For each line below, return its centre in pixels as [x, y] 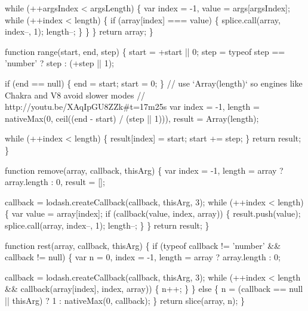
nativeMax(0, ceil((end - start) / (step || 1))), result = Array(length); [132, 118]
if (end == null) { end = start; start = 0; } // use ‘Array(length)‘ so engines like [154, 83]
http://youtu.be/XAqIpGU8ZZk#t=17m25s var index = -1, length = [132, 107]
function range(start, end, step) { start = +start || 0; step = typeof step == [145, 51]
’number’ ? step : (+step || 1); [59, 63]
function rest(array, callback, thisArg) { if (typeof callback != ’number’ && [143, 245]
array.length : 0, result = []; [55, 182]
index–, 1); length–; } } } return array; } [79, 31]
